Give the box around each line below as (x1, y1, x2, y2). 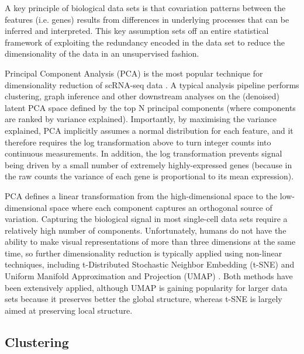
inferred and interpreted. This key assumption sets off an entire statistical (5, 25, 269, 37)
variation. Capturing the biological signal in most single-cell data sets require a (5, 213, 288, 225)
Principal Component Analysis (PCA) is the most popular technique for (5, 67, 263, 79)
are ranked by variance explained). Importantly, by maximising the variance (5, 113, 277, 125)
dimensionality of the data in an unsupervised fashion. (5, 47, 199, 60)
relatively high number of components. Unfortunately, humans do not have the (5, 224, 286, 236)
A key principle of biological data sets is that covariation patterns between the (5, 2, 286, 13)
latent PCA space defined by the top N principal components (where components (5, 101, 296, 113)
